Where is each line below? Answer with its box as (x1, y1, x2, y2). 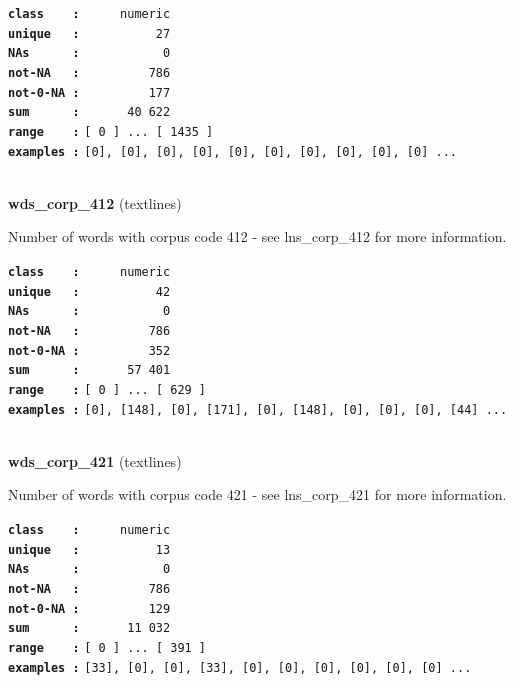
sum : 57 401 (8, 363, 171, 378)
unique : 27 (8, 26, 171, 41)
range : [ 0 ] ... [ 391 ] (8, 641, 207, 655)
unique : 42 (8, 284, 171, 299)
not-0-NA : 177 (8, 85, 171, 100)
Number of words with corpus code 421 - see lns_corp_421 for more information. (8, 484, 507, 505)
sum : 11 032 (8, 621, 171, 636)
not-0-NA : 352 (8, 343, 171, 358)
